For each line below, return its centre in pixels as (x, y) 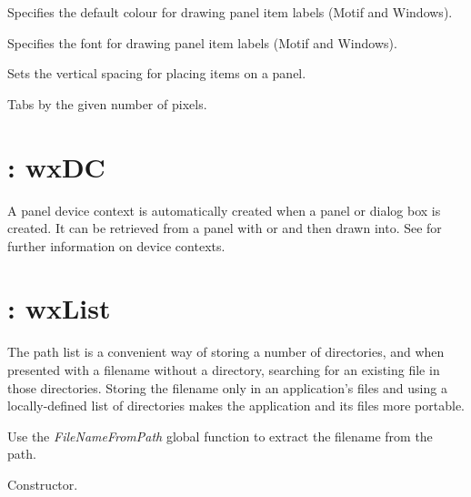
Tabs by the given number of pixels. (107, 103)
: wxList (59, 308)
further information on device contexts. (116, 245)
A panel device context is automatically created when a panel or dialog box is (224, 210)
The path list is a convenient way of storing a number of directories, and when (226, 352)
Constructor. (43, 484)
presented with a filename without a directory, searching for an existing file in (224, 370)
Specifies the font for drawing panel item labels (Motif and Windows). (202, 42)
